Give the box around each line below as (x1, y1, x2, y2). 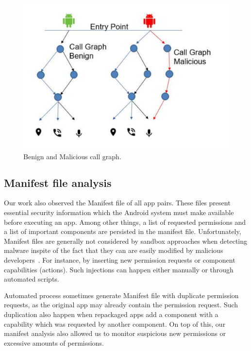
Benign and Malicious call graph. (23, 151, 121, 161)
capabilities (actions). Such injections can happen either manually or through (4, 264, 234, 274)
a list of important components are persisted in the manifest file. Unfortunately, (4, 226, 241, 236)
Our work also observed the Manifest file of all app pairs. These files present (4, 198, 231, 208)
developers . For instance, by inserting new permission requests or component (4, 255, 235, 265)
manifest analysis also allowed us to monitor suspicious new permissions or (4, 328, 226, 338)
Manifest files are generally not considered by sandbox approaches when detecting (4, 235, 248, 246)
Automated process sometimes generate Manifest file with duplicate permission (4, 290, 239, 300)
